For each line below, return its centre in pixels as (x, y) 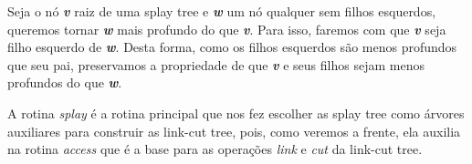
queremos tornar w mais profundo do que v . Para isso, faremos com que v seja (227, 29)
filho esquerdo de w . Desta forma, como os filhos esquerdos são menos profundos (232, 47)
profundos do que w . (65, 82)
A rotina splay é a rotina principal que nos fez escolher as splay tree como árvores (236, 113)
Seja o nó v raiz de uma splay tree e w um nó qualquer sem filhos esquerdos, (222, 11)
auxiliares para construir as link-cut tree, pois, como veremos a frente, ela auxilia (234, 131)
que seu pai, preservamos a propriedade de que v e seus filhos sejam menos (216, 64)
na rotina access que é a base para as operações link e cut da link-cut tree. (215, 149)
